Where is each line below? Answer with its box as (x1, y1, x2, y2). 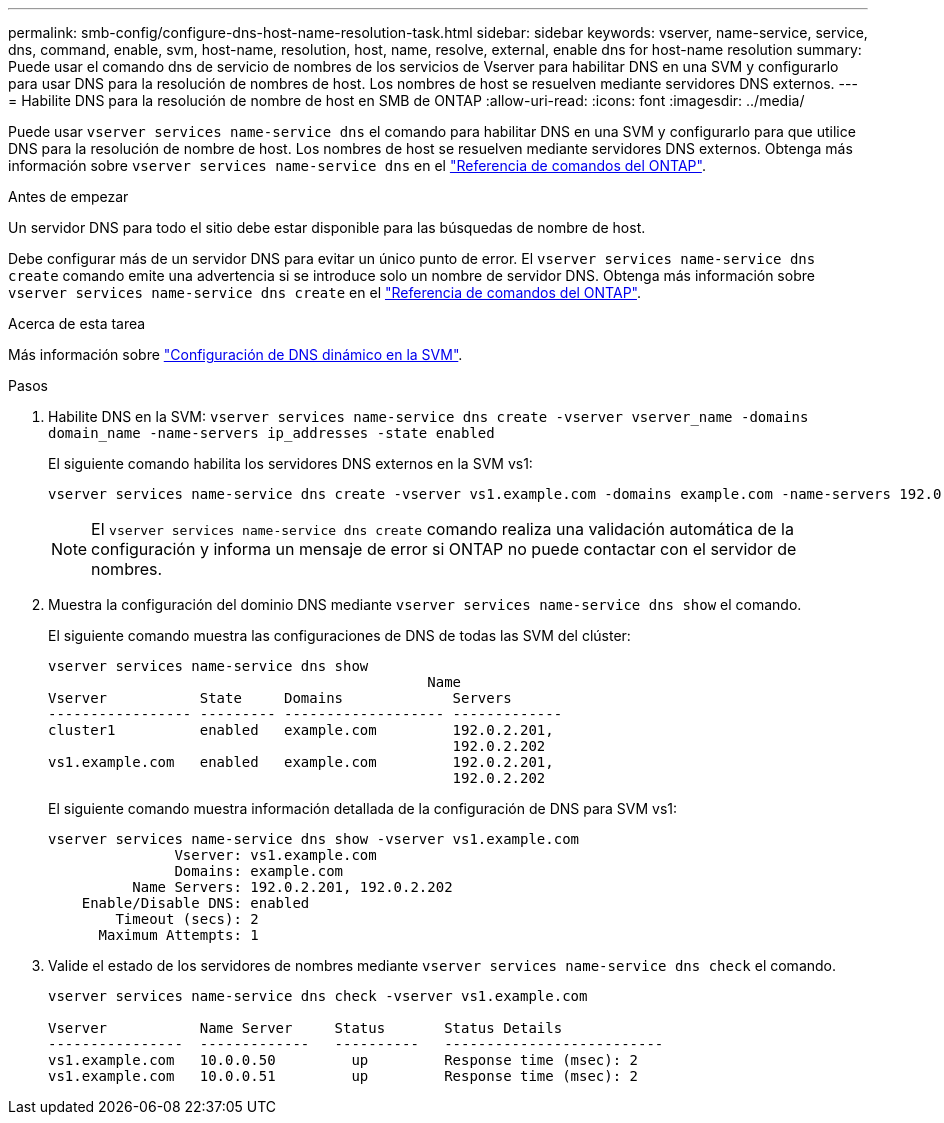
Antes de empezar (8, 188, 129, 205)
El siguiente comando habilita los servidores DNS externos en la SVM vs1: (48, 455, 533, 472)
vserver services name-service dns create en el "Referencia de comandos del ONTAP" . (8, 284, 641, 301)
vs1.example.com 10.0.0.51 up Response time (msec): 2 (48, 1068, 639, 1084)
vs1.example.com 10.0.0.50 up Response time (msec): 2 (48, 1052, 639, 1068)
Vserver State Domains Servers (48, 690, 512, 706)
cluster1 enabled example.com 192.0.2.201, (48, 722, 554, 738)
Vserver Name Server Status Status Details (48, 1020, 563, 1036)
